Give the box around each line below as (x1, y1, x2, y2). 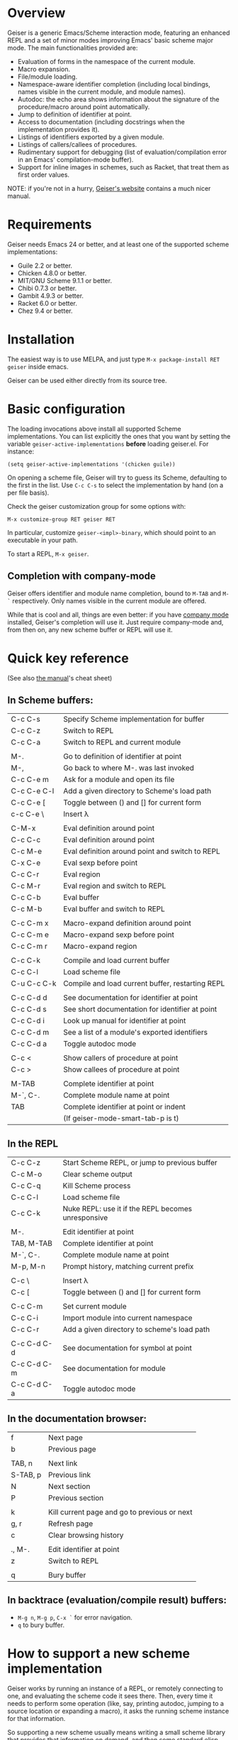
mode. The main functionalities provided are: (7, 43, 138, 52)
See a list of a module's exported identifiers (63, 1028, 208, 1037)
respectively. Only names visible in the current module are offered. (12, 596, 207, 605)
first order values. (17, 170, 69, 179)
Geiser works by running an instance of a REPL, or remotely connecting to (7, 1684, 223, 1692)
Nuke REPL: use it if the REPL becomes (62, 1204, 193, 1214)
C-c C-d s (11, 1004, 47, 1014)
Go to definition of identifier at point (63, 751, 182, 761)
